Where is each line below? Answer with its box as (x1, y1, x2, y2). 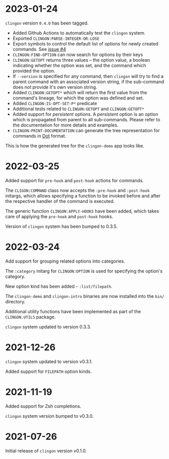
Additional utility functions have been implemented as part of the (5, 308, 142, 314)
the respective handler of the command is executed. (5, 198, 115, 204)
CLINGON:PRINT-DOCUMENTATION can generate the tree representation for (12, 127, 160, 133)
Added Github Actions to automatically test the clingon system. (12, 30, 146, 36)
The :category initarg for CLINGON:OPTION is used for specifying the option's (5, 268, 163, 274)
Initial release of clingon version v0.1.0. (5, 447, 87, 454)
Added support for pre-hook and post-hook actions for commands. (5, 177, 144, 184)
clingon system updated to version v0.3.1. (5, 358, 93, 365)
